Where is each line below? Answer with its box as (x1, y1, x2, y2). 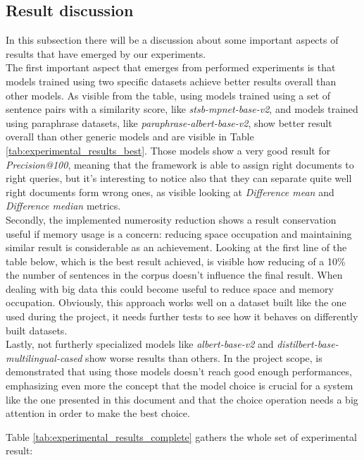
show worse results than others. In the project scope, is (85, 350, 322, 365)
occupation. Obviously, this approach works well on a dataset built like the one (6, 295, 346, 310)
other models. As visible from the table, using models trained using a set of (6, 87, 331, 102)
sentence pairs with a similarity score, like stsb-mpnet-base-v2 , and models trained (6, 102, 358, 116)
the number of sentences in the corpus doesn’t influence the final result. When (6, 267, 343, 282)
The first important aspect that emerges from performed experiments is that (6, 60, 336, 75)
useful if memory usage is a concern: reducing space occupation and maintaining (6, 226, 352, 241)
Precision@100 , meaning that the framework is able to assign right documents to (6, 157, 354, 171)
